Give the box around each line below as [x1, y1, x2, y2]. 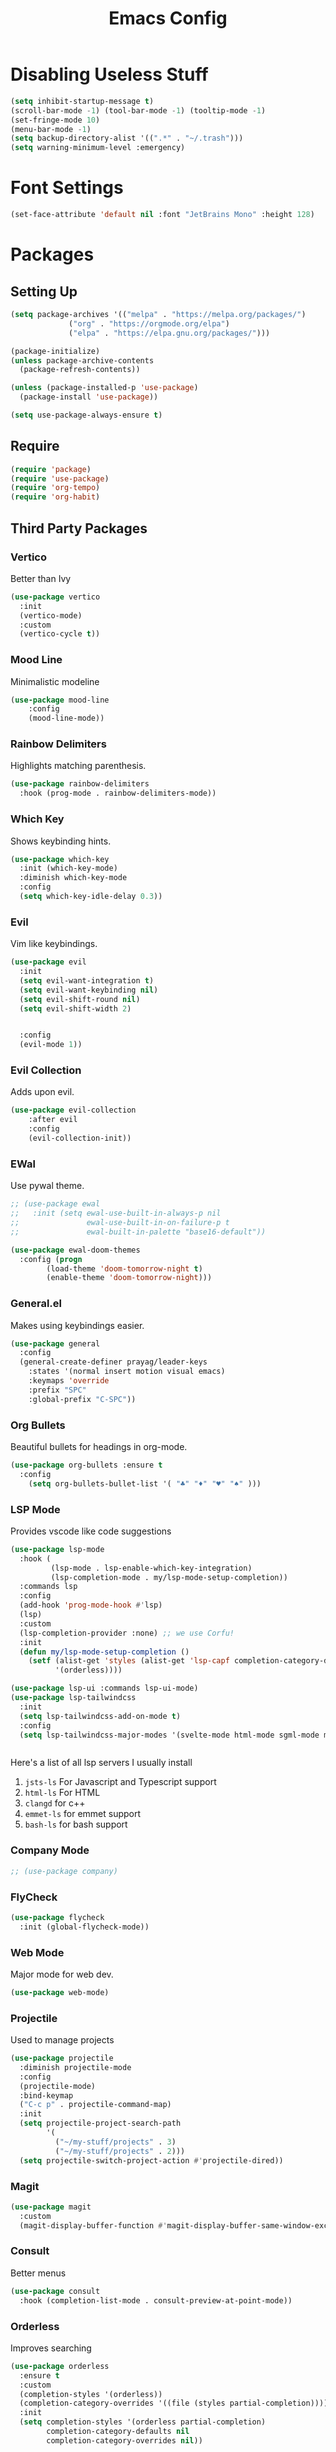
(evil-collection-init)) [28, 1133, 132, 1144]
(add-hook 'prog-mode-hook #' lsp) [19, 1600, 163, 1611]
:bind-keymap [19, 2090, 74, 2101]
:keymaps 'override [28, 1376, 110, 1386]
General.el [10, 1297, 62, 1311]
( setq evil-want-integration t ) [19, 975, 155, 986]
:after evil [28, 1115, 78, 1125]
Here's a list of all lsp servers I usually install [10, 1757, 193, 1769]
